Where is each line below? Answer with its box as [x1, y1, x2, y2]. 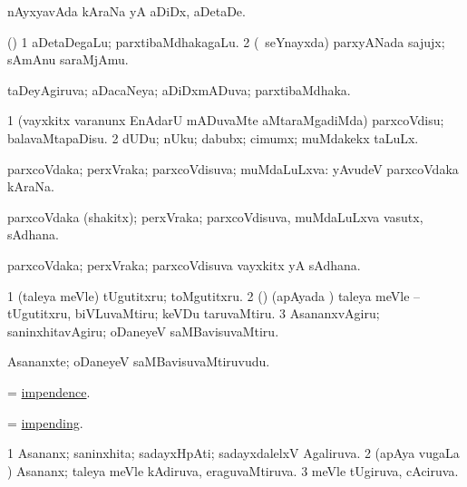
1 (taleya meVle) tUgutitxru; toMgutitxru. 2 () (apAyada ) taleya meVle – [7, 286, 421, 305]
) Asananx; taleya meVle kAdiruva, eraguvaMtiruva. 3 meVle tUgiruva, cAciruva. [7, 461, 459, 480]
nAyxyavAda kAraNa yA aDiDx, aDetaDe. [7, 2, 246, 20]
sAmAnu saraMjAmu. [7, 50, 129, 69]
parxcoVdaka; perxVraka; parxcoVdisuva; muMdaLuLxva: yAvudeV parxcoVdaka [7, 159, 459, 178]
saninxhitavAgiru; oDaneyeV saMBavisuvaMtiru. [7, 321, 279, 340]
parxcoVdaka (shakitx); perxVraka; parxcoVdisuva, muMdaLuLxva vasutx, [7, 207, 423, 226]
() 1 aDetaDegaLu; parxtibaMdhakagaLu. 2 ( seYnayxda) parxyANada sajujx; [7, 32, 445, 51]
